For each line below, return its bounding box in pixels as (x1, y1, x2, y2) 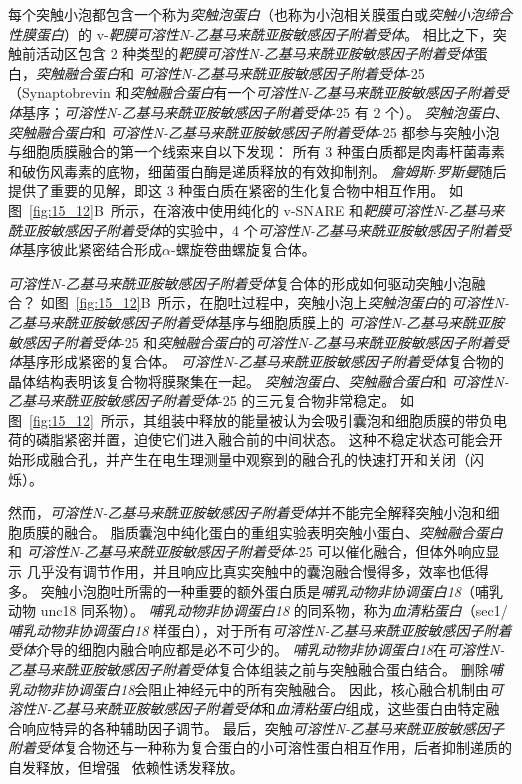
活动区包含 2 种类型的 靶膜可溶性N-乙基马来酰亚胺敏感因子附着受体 (35, 43, 474, 64)
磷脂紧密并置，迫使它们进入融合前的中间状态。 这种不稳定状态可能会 (35, 429, 489, 450)
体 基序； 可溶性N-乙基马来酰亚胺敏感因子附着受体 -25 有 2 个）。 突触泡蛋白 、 (8, 101, 509, 122)
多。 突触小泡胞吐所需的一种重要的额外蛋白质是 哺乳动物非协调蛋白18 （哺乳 (8, 580, 503, 601)
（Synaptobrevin (8, 82, 111, 103)
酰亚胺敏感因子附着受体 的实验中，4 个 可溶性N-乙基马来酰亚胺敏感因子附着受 (8, 219, 512, 240)
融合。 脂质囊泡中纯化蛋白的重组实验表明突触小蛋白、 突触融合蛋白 (63, 521, 503, 542)
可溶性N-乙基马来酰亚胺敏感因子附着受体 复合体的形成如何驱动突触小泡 (8, 272, 472, 293)
